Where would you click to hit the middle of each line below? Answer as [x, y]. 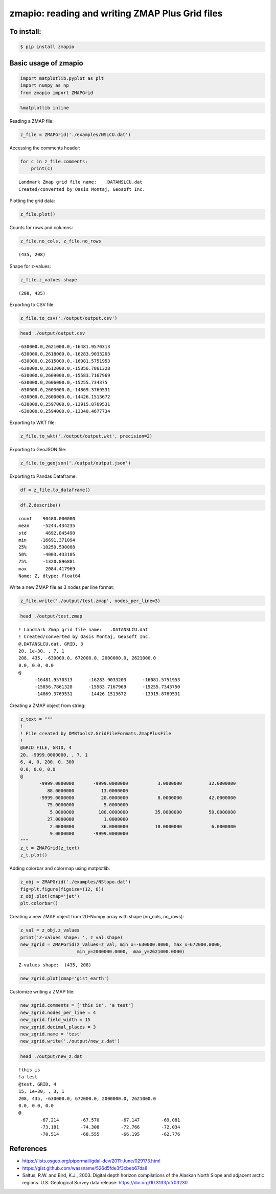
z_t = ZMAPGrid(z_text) [50, 848]
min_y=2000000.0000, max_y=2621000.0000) [131, 952]
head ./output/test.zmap [51, 616]
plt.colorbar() [39, 903]
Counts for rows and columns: [41, 228]
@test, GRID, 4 [38, 1084]
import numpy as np [44, 85]
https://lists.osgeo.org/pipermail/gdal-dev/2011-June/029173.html [91, 1161]
